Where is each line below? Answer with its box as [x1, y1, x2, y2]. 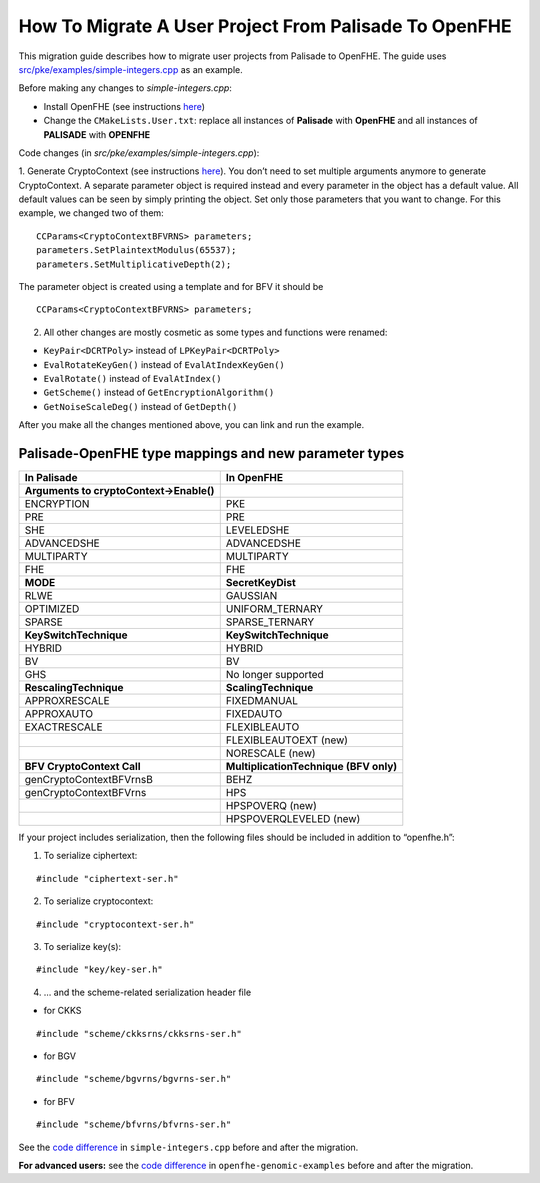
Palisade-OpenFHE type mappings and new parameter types [18, 445, 405, 462]
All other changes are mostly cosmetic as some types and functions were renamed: [43, 326, 388, 338]
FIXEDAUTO [225, 707, 283, 721]
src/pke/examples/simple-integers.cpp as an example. [18, 63, 244, 75]
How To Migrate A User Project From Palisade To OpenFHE [18, 15, 512, 37]
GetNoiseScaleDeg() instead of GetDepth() [43, 400, 238, 412]
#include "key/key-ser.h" [36, 964, 164, 975]
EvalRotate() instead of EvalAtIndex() [43, 372, 222, 384]
